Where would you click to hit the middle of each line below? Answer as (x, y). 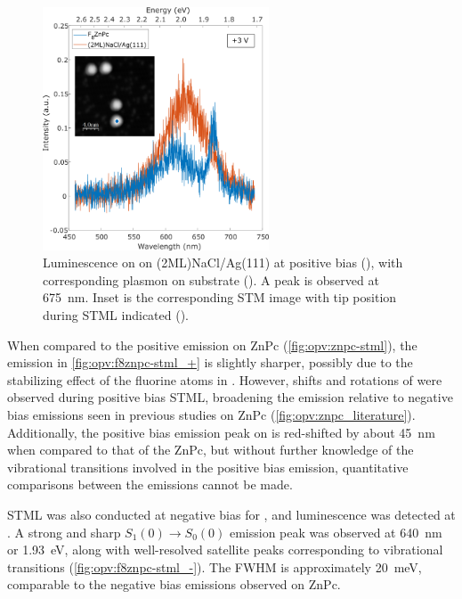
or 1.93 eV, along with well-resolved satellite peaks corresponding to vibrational (225, 550)
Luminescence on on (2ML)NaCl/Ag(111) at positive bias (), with (223, 263)
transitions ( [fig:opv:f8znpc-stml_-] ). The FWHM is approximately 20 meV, (215, 566)
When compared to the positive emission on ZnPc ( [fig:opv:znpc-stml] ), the (212, 345)
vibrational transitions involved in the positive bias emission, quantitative (208, 467)
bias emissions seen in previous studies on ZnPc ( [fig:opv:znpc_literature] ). (211, 414)
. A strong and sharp (64, 532)
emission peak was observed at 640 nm (336, 532)
